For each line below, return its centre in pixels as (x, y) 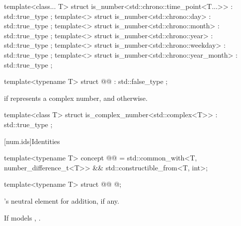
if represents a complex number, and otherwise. (76, 98)
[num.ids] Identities (32, 141)
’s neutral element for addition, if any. (62, 200)
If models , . (22, 217)
